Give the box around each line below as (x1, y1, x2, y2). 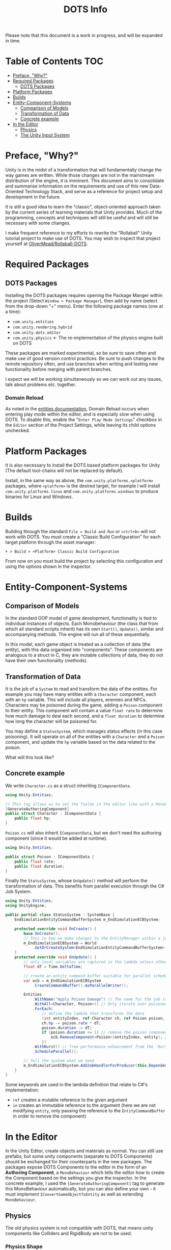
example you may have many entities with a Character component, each (5, 691, 157, 697)
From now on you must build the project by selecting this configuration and (5, 558, 163, 564)
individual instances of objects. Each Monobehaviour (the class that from (5, 620, 159, 627)
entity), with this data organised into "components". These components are (5, 646, 163, 653)
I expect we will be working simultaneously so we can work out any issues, (5, 376, 163, 382)
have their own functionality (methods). (5, 658, 88, 664)
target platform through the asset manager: (5, 539, 96, 545)
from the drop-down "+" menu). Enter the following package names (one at (5, 303, 163, 309)
